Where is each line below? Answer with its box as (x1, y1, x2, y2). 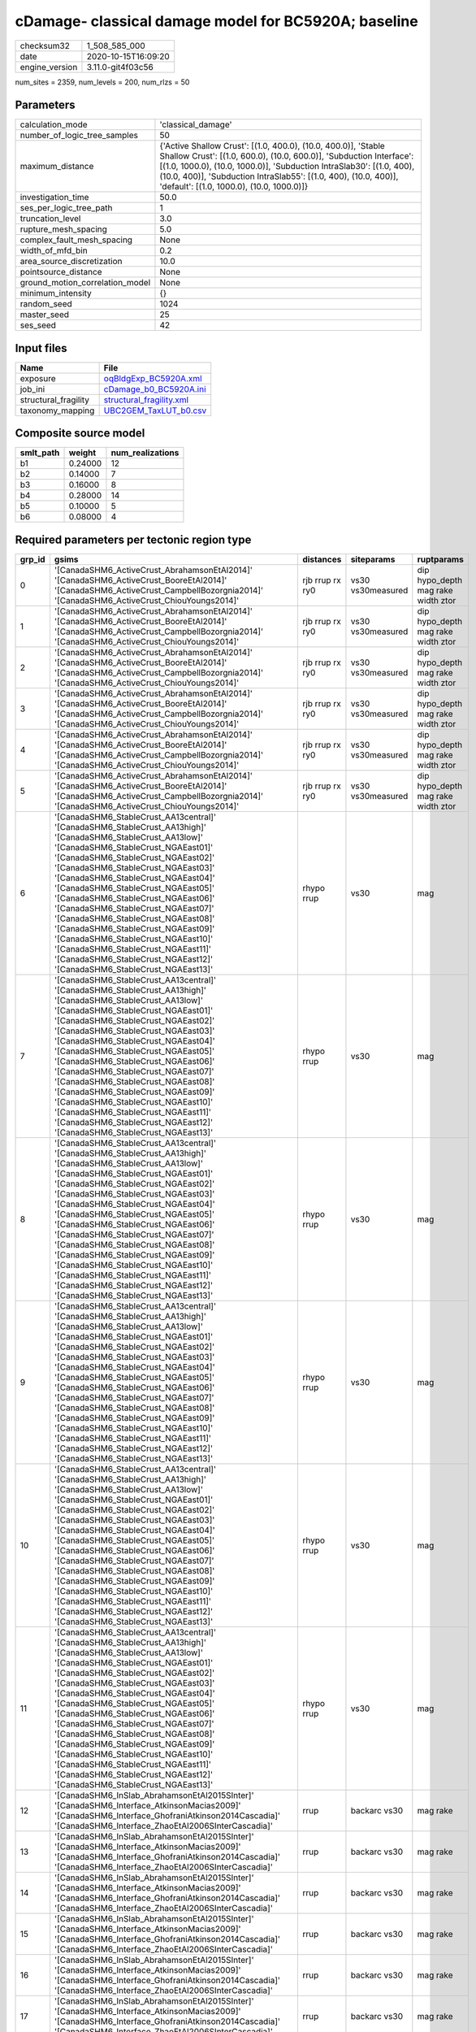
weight (68, 447, 97, 458)
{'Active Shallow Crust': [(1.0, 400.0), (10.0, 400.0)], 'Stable (159, 141, 385, 152)
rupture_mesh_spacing (19, 224, 107, 235)
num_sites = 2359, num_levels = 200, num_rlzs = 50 (15, 77, 190, 87)
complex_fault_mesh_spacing (19, 234, 133, 245)
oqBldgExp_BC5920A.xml (103, 372, 202, 384)
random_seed (19, 298, 72, 310)
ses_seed (19, 319, 57, 331)
